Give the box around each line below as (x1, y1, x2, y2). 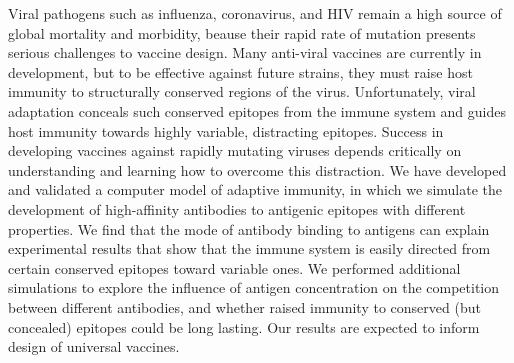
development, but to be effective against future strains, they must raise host (8, 61, 473, 82)
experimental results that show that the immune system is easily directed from (8, 238, 491, 259)
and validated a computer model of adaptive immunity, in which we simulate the (8, 179, 503, 200)
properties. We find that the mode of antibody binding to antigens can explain (8, 218, 490, 239)
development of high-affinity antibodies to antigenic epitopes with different (8, 198, 466, 219)
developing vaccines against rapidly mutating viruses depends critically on (8, 140, 462, 161)
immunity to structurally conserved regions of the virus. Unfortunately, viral (8, 81, 476, 102)
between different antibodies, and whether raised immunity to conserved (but (8, 296, 481, 317)
